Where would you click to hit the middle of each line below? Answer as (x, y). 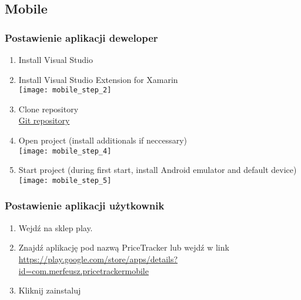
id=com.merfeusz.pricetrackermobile (83, 270)
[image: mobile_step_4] (65, 151)
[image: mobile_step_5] (65, 180)
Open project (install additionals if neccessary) (103, 140)
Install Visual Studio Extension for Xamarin (98, 79)
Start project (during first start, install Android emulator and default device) (158, 170)
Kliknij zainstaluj (50, 290)
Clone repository (49, 109)
